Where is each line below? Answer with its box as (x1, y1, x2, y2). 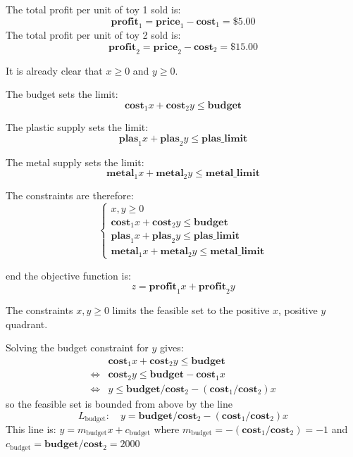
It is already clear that (6, 63, 103, 77)
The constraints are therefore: (6, 187, 134, 202)
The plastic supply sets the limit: (6, 120, 149, 134)
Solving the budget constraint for (6, 340, 149, 355)
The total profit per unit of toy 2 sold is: (6, 27, 181, 42)
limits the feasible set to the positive (112, 303, 270, 318)
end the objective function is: (6, 268, 131, 282)
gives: (160, 340, 184, 355)
